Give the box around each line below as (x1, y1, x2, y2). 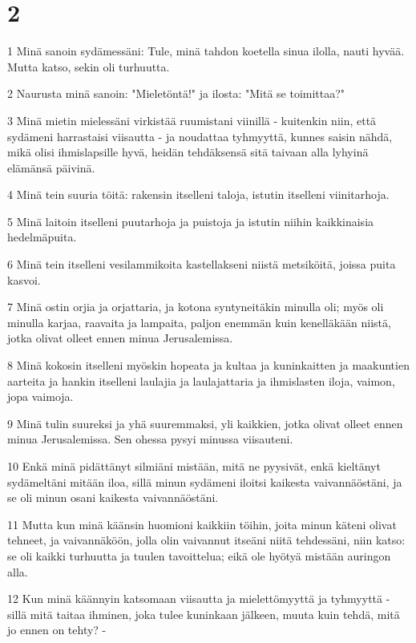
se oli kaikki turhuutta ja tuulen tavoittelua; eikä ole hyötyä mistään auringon (7, 547, 391, 564)
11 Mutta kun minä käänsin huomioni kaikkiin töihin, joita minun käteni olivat (7, 516, 397, 532)
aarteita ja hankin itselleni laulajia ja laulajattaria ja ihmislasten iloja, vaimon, (7, 372, 395, 389)
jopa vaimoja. (7, 388, 74, 405)
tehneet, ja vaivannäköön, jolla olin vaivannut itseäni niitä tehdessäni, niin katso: (7, 532, 406, 548)
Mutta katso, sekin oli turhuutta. (7, 58, 170, 75)
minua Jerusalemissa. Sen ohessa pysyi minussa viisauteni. (7, 431, 293, 447)
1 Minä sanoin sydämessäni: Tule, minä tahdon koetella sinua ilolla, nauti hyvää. (7, 42, 405, 59)
